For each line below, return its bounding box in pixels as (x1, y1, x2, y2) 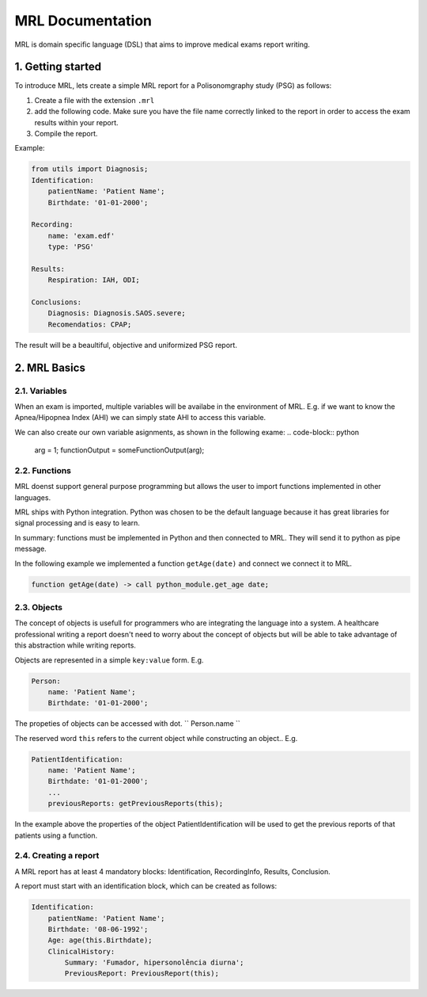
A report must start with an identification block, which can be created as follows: (14, 881, 278, 891)
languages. (14, 492, 51, 502)
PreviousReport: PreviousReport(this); (64, 969, 219, 978)
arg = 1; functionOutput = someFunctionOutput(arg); (34, 445, 205, 455)
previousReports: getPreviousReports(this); (47, 799, 224, 808)
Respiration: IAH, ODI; (47, 276, 140, 285)
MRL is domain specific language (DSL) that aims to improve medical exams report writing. (14, 40, 310, 49)
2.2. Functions (14, 464, 71, 476)
